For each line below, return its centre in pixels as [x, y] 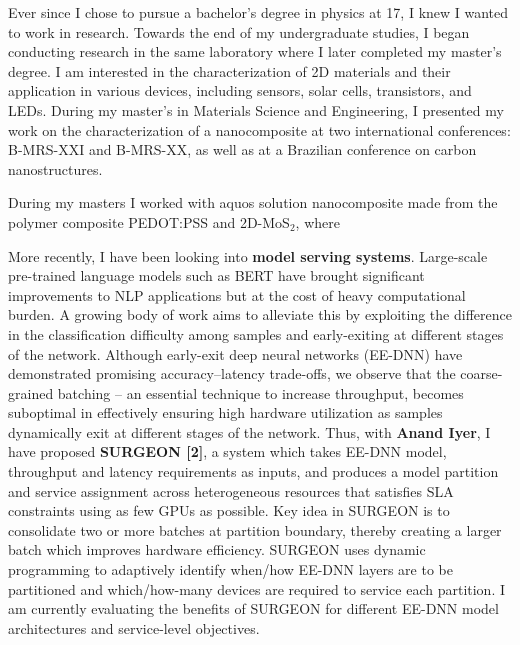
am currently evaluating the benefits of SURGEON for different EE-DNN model [253, 608]
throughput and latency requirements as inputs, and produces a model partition [253, 471]
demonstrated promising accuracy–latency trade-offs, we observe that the [232, 373]
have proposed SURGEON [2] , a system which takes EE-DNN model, [227, 451]
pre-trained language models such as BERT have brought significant [216, 275]
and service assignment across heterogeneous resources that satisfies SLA [231, 490]
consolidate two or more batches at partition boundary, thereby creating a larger [255, 529]
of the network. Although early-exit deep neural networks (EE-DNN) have [235, 353]
